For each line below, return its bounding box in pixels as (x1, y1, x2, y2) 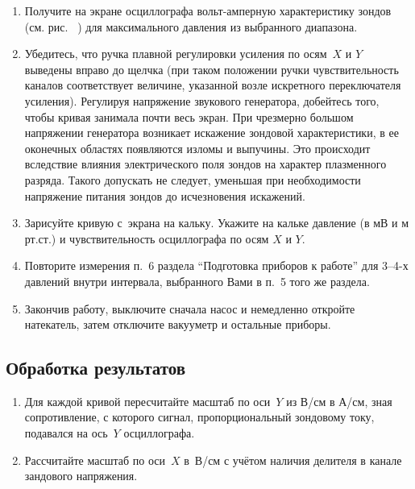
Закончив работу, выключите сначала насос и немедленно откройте (24, 300, 355, 317)
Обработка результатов (6, 355, 186, 380)
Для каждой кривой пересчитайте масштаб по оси (24, 392, 271, 409)
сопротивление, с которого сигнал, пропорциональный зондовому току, (24, 408, 375, 425)
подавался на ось (24, 425, 108, 441)
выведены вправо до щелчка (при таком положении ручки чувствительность (24, 60, 399, 77)
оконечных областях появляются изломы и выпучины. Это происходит (24, 139, 371, 156)
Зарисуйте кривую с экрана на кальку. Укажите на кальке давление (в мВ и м (24, 214, 409, 231)
